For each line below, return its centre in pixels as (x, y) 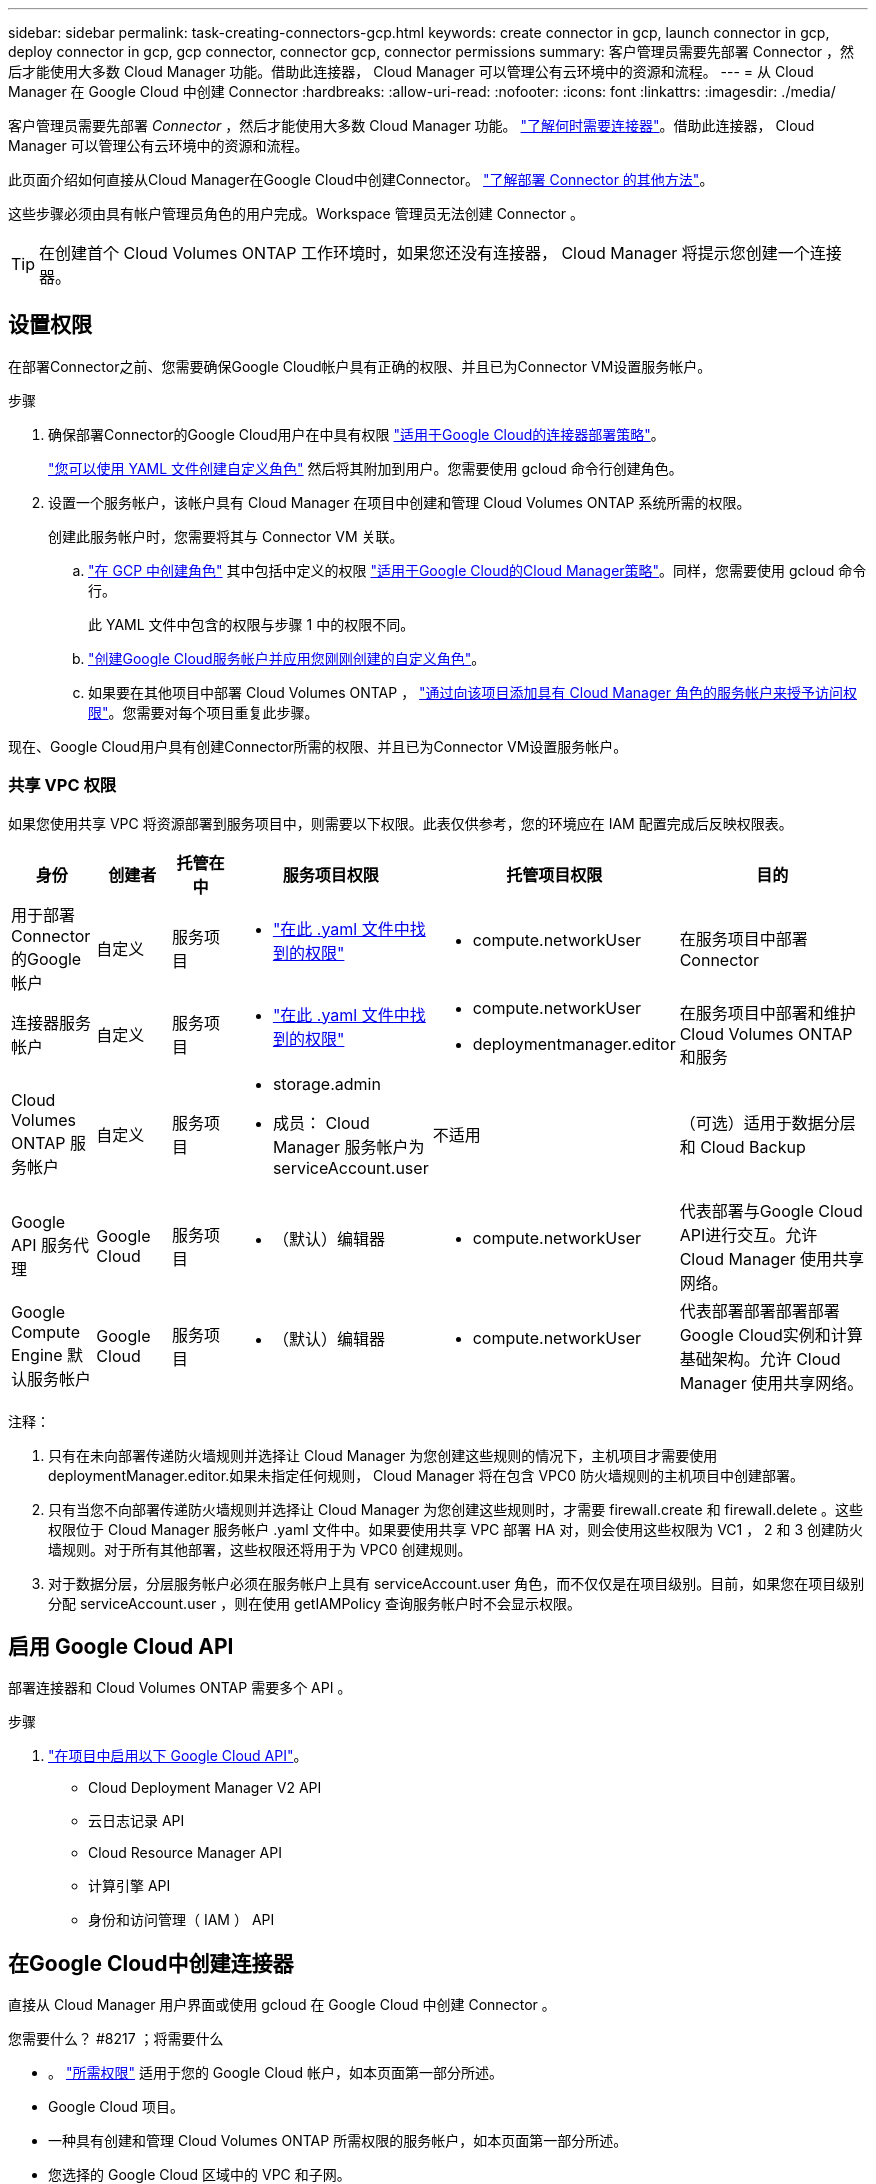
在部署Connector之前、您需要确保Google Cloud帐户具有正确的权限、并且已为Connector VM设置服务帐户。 (360, 366)
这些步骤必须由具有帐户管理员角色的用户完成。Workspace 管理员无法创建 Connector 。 (296, 213)
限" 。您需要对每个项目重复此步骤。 (203, 712)
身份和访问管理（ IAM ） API (181, 1920)
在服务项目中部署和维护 (767, 1012)
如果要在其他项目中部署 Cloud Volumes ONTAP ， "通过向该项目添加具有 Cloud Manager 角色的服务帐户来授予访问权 (472, 692)
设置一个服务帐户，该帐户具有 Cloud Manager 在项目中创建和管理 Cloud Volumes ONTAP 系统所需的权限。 (399, 502)
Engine (37, 1354)
